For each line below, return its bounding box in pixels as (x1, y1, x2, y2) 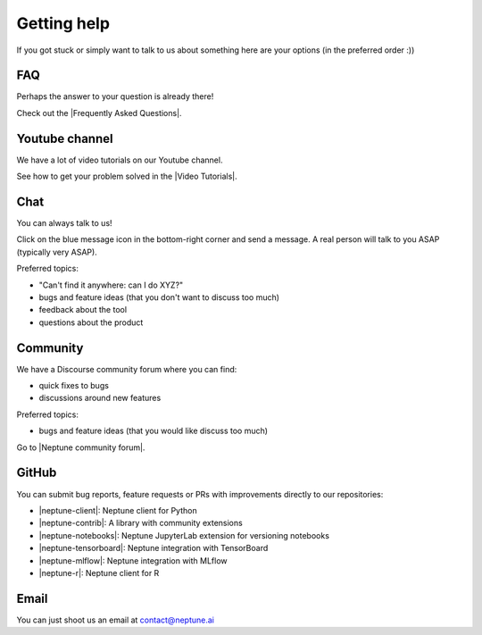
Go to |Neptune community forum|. (16, 442, 145, 453)
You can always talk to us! (16, 218, 112, 229)
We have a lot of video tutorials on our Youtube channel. (16, 155, 223, 165)
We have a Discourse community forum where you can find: (16, 363, 237, 374)
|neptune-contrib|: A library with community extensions (38, 518, 243, 529)
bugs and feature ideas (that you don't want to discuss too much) (38, 292, 280, 303)
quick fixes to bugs (38, 380, 109, 391)
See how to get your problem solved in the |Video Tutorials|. (16, 171, 237, 182)
